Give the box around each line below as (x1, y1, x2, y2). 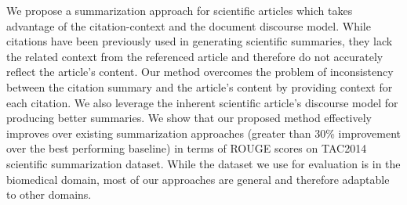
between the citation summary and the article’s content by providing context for (6, 78, 393, 95)
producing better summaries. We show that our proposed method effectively (6, 110, 372, 126)
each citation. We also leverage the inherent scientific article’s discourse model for (6, 94, 398, 110)
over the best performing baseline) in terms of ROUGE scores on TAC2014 (6, 140, 367, 156)
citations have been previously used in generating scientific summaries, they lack (6, 33, 393, 49)
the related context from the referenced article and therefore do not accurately (6, 48, 383, 64)
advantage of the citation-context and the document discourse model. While (6, 17, 371, 34)
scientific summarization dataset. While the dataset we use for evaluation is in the (6, 155, 401, 171)
